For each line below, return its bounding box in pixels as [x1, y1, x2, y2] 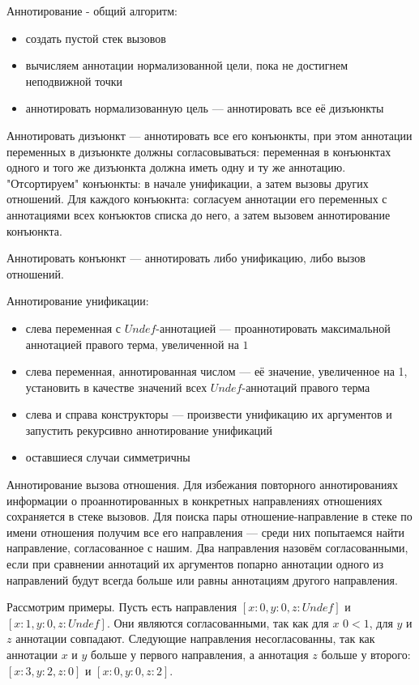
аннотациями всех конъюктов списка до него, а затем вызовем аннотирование [6, 206, 391, 223]
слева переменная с [25, 319, 122, 336]
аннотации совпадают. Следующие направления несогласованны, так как [15, 630, 375, 647]
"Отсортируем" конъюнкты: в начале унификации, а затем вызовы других [6, 174, 369, 191]
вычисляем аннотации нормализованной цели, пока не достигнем [25, 57, 348, 74]
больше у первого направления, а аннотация [91, 646, 309, 662]
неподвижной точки [25, 72, 123, 89]
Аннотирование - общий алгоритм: [6, 2, 177, 19]
